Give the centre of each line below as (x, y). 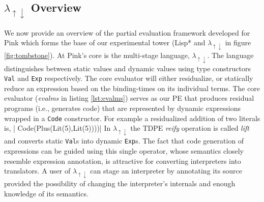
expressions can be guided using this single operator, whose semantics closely (124, 151)
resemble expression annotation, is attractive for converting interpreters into (123, 161)
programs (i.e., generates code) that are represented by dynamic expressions (123, 108)
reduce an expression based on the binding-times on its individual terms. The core (132, 88)
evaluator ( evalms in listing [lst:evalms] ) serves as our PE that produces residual (129, 98)
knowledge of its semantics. (46, 194)
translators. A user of (37, 171)
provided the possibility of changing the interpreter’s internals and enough (120, 183)
